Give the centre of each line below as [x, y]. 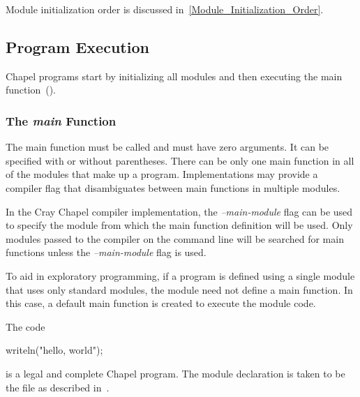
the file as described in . [58, 387]
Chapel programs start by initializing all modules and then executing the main [174, 76]
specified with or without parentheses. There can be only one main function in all [180, 160]
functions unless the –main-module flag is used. [106, 252]
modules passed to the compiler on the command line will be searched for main [175, 238]
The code [25, 326]
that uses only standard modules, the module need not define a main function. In [179, 289]
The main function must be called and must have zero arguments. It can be [167, 147]
